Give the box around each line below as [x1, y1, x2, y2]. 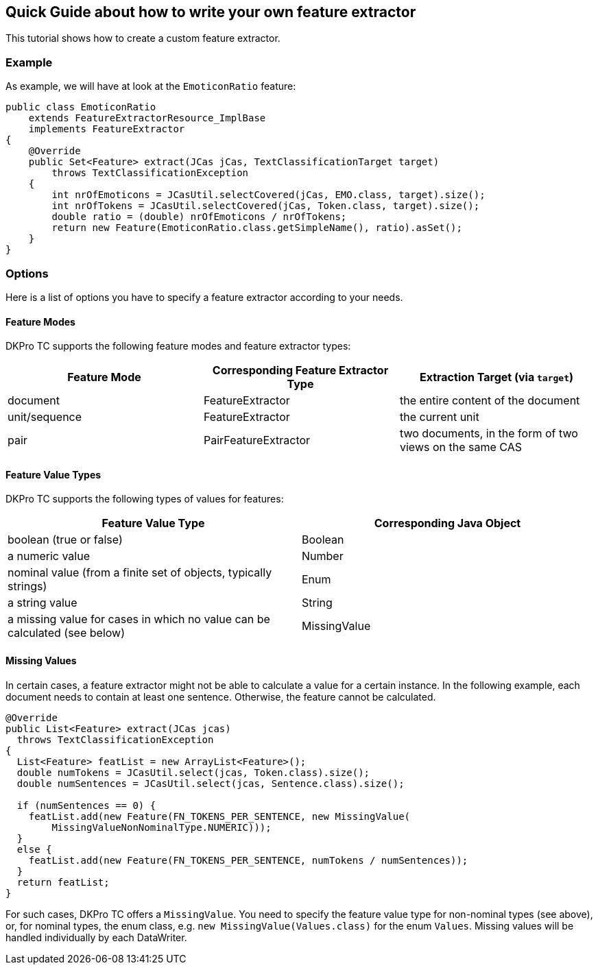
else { [16, 843, 52, 855]
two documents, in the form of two [399, 426, 578, 441]
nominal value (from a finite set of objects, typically [8, 566, 272, 580]
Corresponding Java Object [374, 516, 521, 531]
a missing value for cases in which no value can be [8, 612, 270, 627]
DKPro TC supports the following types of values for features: [5, 493, 284, 505]
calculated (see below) [8, 626, 125, 640]
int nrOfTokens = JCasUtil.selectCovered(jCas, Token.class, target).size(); [51, 200, 480, 212]
